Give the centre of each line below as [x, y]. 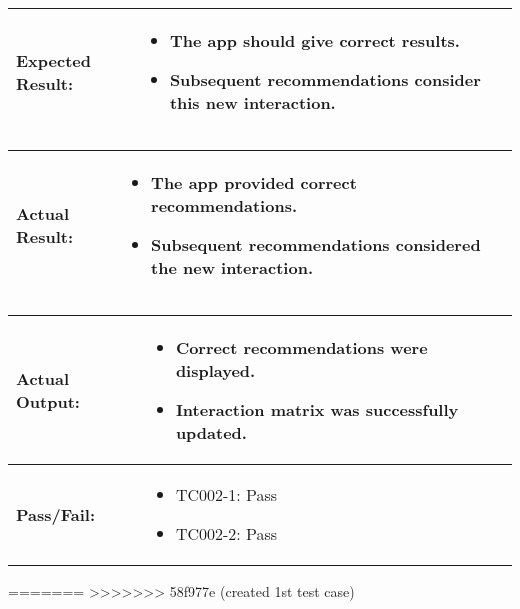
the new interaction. [232, 267]
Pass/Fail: [56, 514]
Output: [48, 401]
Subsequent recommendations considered [316, 244]
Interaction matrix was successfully [317, 409]
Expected [53, 60]
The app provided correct [254, 182]
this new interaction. [252, 102]
